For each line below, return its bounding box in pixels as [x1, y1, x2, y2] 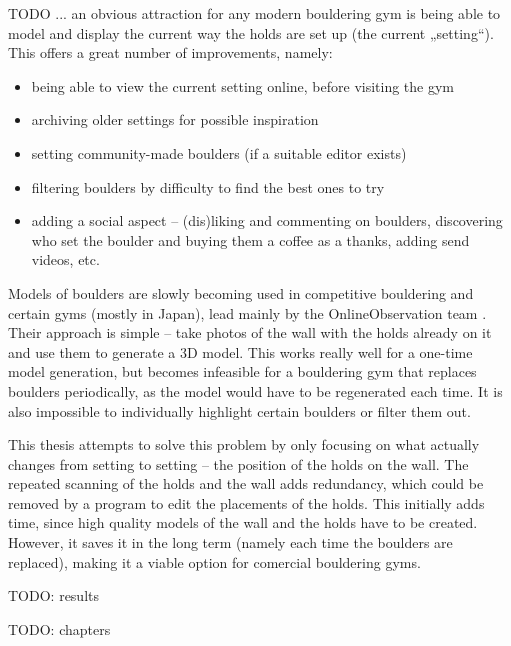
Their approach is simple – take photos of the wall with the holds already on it [8, 322, 492, 343]
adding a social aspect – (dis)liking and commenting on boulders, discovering [31, 210, 503, 231]
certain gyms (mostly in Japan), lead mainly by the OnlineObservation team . [8, 302, 487, 323]
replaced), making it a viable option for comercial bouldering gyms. [8, 551, 421, 572]
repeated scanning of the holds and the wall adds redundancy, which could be [8, 473, 484, 494]
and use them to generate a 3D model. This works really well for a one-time [8, 341, 473, 362]
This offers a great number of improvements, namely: [8, 42, 333, 63]
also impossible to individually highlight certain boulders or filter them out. [8, 400, 471, 421]
